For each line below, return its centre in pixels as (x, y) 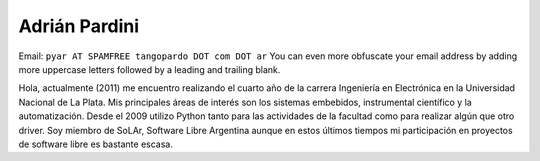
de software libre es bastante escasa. (96, 144)
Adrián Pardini (79, 26)
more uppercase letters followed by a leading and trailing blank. (149, 69)
